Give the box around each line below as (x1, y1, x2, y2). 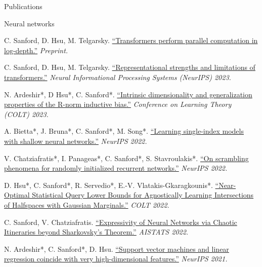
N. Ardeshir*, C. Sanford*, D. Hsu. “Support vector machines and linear (4, 243, 229, 254)
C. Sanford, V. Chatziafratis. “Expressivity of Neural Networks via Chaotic (4, 216, 237, 227)
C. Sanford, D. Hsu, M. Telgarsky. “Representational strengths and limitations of (4, 62, 255, 72)
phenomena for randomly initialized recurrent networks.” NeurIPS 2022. (4, 163, 228, 173)
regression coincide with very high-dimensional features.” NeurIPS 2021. (4, 253, 228, 264)
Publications (4, 1, 42, 11)
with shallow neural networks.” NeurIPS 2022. (4, 135, 147, 146)
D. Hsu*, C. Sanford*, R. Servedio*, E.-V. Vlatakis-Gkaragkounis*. (4, 179, 213, 190)
